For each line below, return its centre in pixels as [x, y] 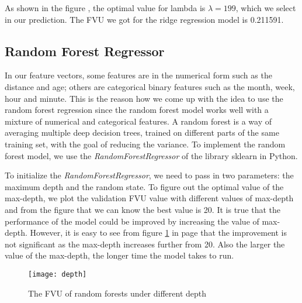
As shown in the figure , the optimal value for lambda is [105, 8]
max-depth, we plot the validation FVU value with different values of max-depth [149, 198]
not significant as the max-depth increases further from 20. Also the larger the [145, 244]
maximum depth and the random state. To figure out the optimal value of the [144, 186]
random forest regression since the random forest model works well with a [137, 110]
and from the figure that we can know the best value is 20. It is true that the [143, 209]
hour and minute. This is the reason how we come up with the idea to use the [144, 98]
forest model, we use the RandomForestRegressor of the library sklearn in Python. [151, 155]
